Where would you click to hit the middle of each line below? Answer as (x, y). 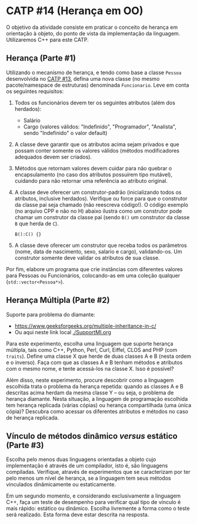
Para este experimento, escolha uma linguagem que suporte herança (90, 344)
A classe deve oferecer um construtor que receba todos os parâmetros (101, 245)
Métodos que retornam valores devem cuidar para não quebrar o (93, 168)
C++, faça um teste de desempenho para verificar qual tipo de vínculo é (94, 502)
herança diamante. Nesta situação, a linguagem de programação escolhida (97, 398)
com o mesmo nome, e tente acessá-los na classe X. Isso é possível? (90, 368)
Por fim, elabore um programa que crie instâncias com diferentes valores (95, 269)
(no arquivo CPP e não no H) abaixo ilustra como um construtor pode (98, 211)
